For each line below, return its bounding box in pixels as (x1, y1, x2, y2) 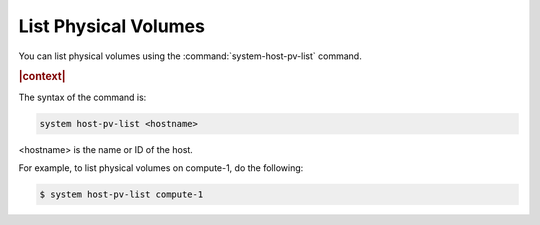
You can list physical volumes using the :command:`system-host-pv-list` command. (18, 50, 362, 62)
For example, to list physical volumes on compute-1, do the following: (18, 161, 304, 174)
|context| (18, 70, 66, 84)
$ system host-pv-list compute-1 (39, 188, 204, 200)
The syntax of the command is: (18, 91, 147, 103)
